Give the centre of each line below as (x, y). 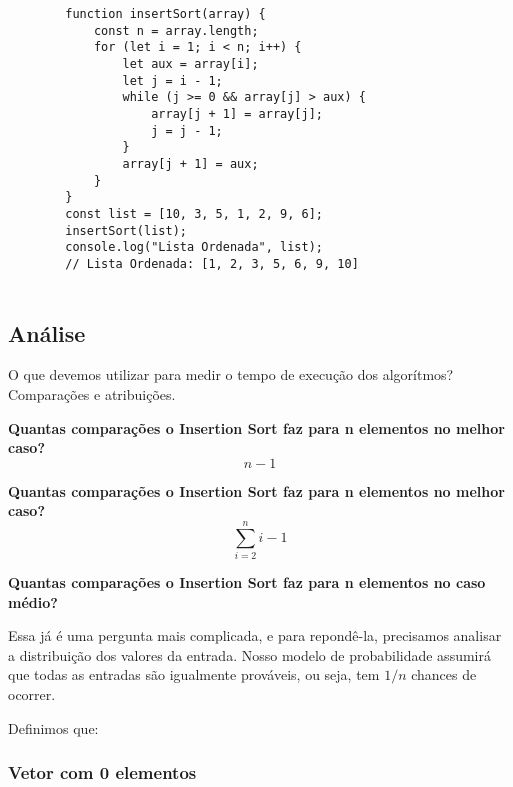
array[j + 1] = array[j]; (237, 113)
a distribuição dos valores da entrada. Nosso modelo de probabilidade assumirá (249, 654)
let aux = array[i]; (190, 63)
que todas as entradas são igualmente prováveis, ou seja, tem (194, 674)
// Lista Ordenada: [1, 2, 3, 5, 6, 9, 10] (212, 263)
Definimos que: (53, 727)
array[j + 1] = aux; (190, 163)
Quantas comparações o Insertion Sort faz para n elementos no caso (247, 582)
